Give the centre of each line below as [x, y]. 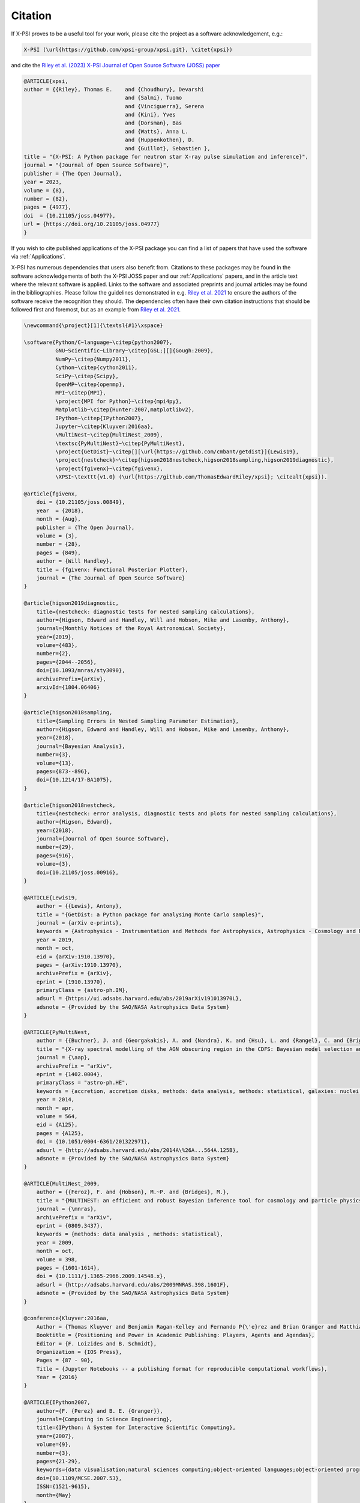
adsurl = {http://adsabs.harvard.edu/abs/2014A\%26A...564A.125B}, [138, 1150]
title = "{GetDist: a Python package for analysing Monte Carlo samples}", [150, 914]
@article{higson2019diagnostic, [71, 603]
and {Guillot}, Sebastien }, [168, 148]
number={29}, [55, 847]
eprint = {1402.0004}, [70, 1074]
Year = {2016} [57, 1377]
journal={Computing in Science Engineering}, [104, 1419]
